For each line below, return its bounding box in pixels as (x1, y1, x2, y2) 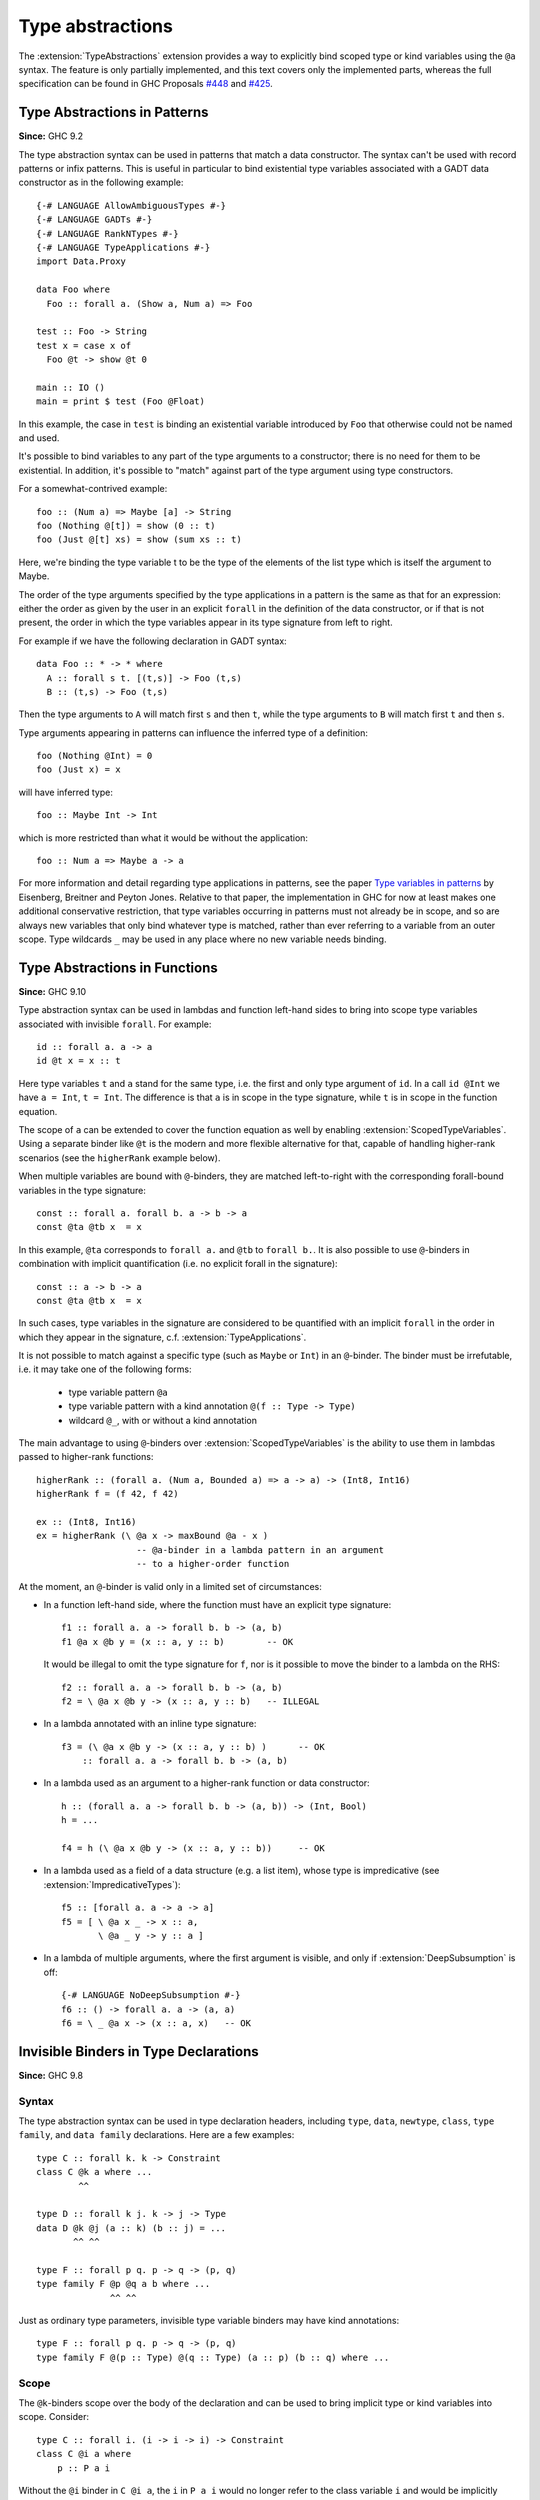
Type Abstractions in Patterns (18, 104, 209, 121)
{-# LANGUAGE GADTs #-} (36, 214, 153, 225)
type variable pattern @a (68, 1386, 169, 1398)
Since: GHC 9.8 (18, 2069, 84, 2081)
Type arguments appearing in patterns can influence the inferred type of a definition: (18, 726, 369, 739)
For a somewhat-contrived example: (18, 483, 168, 495)
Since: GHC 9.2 (18, 130, 84, 142)
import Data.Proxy (36, 256, 127, 267)
